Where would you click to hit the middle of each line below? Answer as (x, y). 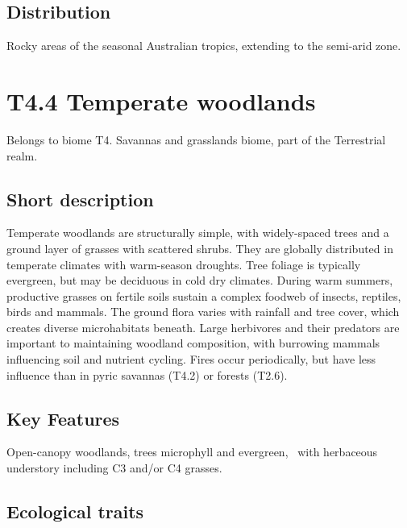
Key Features (63, 418)
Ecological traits (75, 511)
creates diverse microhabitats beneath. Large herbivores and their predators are (203, 327)
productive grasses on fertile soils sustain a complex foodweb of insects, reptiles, (204, 295)
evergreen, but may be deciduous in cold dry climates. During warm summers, (200, 280)
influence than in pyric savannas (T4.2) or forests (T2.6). (147, 374)
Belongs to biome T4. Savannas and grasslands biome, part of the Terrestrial (196, 139)
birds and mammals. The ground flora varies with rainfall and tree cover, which (203, 312)
